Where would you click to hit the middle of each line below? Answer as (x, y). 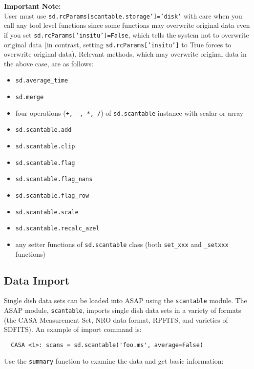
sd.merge (30, 97)
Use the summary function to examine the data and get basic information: (114, 360)
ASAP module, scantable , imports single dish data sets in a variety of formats (123, 310)
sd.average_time (42, 81)
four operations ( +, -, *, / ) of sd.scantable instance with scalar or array (129, 113)
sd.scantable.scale (47, 212)
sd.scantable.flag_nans (54, 179)
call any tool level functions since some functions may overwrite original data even (127, 25)
